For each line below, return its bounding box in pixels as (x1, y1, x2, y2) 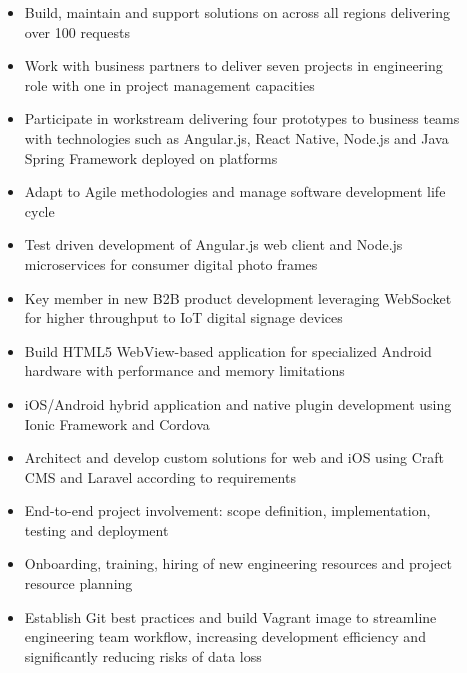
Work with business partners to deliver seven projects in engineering (24, 55, 443, 76)
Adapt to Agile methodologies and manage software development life (24, 181, 446, 202)
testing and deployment (24, 519, 169, 540)
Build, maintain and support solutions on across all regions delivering (24, 2, 450, 22)
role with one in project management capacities (24, 74, 315, 95)
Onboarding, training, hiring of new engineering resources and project (24, 553, 452, 574)
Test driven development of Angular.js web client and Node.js (24, 234, 403, 255)
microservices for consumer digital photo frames (24, 253, 318, 274)
